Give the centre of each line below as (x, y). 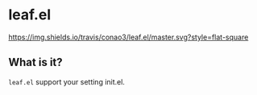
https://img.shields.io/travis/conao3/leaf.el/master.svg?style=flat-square (128, 37)
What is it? (35, 62)
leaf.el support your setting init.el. (66, 81)
